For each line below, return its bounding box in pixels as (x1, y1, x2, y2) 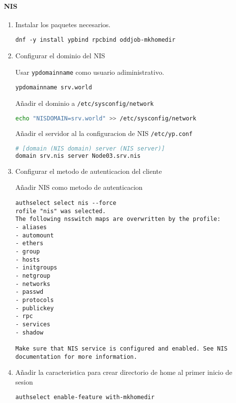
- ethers (15, 240, 44, 247)
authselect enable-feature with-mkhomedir (15, 394, 155, 401)
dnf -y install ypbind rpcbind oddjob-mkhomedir (15, 36, 176, 44)
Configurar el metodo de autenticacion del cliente (15, 166, 162, 176)
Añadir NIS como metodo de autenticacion (15, 182, 143, 192)
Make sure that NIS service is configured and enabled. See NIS (15, 345, 228, 352)
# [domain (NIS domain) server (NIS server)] (15, 145, 165, 152)
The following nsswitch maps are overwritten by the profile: (15, 216, 221, 223)
